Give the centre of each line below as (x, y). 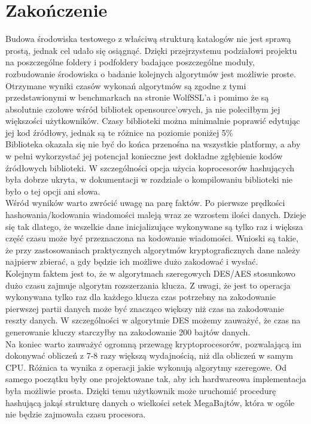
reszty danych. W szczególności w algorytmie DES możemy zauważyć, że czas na (153, 320)
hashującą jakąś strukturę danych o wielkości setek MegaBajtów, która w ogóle (150, 402)
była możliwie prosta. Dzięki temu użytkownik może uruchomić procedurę (141, 390)
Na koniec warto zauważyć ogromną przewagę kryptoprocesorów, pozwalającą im (153, 343)
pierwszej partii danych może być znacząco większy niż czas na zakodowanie (145, 308)
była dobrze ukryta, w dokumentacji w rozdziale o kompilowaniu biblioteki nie (149, 179)
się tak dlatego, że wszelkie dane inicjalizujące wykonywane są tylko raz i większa (154, 226)
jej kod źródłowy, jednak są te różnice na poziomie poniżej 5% (119, 132)
